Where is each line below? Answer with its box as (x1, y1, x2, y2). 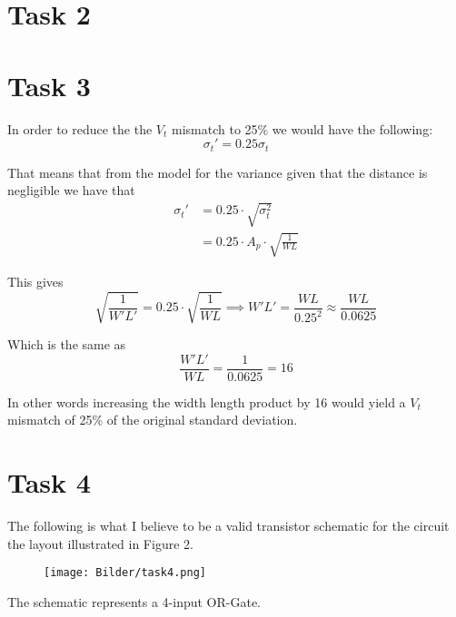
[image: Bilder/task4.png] (44, 566, 206, 580)
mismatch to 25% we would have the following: (171, 119, 433, 138)
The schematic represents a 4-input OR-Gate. (7, 592, 262, 611)
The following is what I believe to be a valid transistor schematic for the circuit (7, 516, 450, 534)
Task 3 (7, 66, 91, 103)
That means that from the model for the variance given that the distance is (7, 162, 428, 181)
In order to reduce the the (7, 119, 153, 138)
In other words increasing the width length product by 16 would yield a (7, 392, 406, 411)
